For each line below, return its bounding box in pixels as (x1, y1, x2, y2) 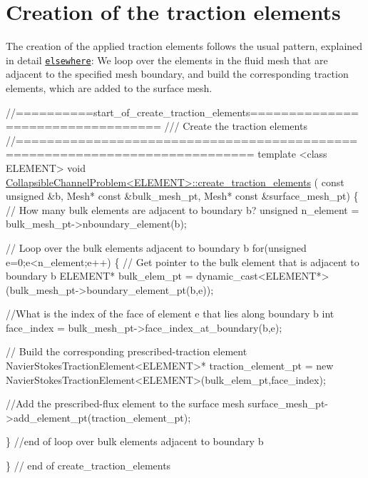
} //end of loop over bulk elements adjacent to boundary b (6, 434, 264, 449)
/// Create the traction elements (164, 118, 307, 133)
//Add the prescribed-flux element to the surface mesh (6, 396, 245, 411)
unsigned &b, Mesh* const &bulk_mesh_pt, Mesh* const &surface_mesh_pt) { (6, 188, 359, 203)
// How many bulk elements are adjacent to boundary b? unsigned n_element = (6, 202, 359, 217)
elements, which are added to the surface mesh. (6, 80, 213, 95)
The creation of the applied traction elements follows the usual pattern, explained (6, 39, 363, 54)
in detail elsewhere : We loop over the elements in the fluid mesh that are (6, 52, 328, 67)
